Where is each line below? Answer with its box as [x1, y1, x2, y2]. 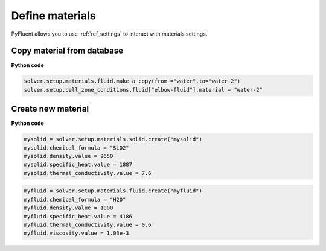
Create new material [11, 104, 89, 114]
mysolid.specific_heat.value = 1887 [24, 161, 133, 168]
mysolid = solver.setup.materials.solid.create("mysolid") [24, 136, 202, 143]
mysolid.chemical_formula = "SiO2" [24, 144, 129, 151]
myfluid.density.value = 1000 [24, 205, 113, 211]
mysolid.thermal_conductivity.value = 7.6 [24, 170, 152, 176]
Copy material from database [11, 46, 124, 56]
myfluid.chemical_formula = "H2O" [24, 196, 126, 203]
